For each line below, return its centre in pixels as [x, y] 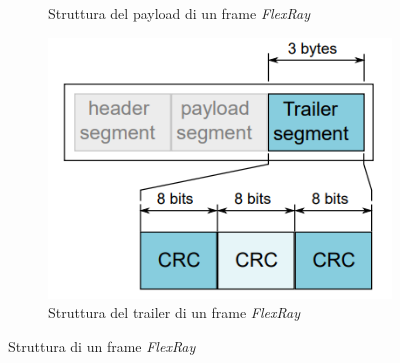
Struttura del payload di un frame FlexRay [179, 13]
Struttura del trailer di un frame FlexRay [174, 312]
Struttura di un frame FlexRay [102, 345]
